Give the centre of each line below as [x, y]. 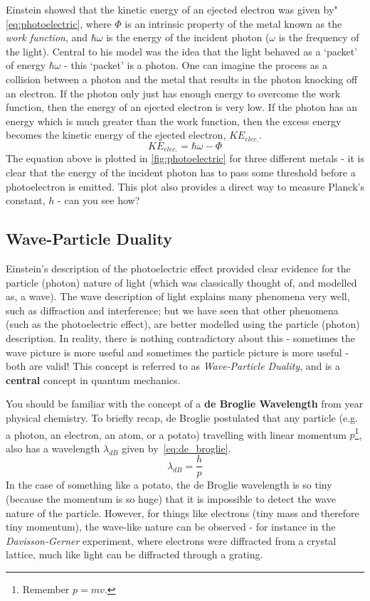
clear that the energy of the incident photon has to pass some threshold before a [181, 172]
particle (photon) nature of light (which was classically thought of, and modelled [181, 282]
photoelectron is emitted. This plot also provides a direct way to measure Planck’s [185, 186]
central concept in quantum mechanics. [93, 379]
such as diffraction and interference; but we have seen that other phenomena [172, 310]
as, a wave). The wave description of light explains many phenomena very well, [178, 296]
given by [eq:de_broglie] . [176, 448]
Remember [46, 589]
